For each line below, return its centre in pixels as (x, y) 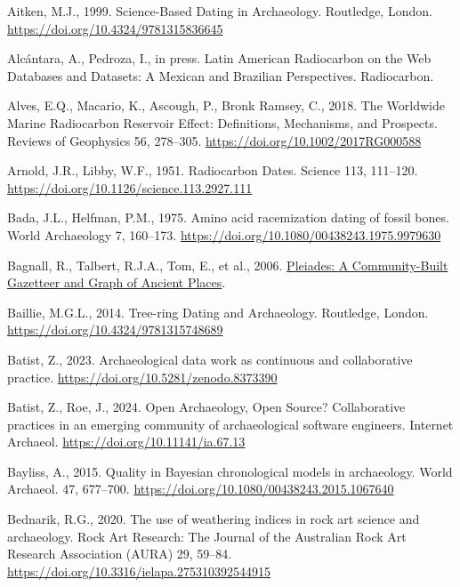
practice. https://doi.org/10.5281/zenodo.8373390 (142, 377)
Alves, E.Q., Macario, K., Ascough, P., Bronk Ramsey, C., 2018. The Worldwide (226, 105)
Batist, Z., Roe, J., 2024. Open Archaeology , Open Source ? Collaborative (206, 407)
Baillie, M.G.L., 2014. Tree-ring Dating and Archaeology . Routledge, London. (218, 312)
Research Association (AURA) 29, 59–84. (120, 554)
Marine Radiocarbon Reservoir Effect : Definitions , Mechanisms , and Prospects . (222, 122)
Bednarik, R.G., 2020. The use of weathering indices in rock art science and (214, 519)
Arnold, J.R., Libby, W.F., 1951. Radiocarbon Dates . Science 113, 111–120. (213, 170)
